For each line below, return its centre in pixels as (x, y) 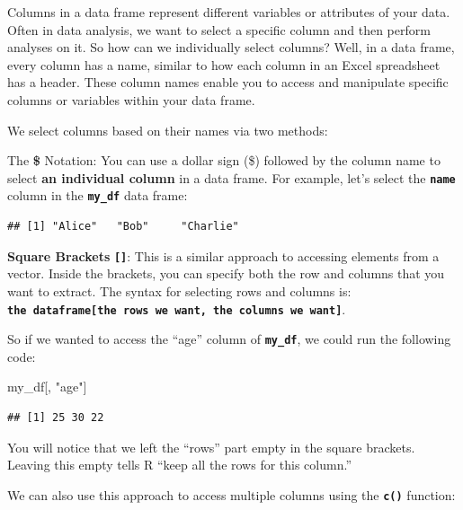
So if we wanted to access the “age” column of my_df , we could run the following (229, 339)
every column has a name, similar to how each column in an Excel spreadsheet (224, 64)
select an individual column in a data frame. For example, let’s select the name (231, 177)
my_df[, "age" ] (47, 387)
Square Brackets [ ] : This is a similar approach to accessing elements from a (223, 255)
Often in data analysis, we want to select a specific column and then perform (219, 29)
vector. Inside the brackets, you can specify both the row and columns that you (226, 273)
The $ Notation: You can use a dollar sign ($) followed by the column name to (224, 160)
